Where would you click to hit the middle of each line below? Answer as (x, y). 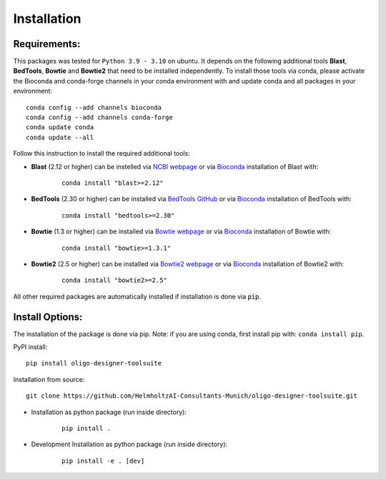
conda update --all (60, 137)
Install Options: (48, 317)
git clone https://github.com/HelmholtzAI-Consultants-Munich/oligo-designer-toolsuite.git (192, 396)
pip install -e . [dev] (103, 461)
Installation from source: (49, 379)
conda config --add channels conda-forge (99, 117)
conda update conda (60, 127)
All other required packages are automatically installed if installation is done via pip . (137, 296)
